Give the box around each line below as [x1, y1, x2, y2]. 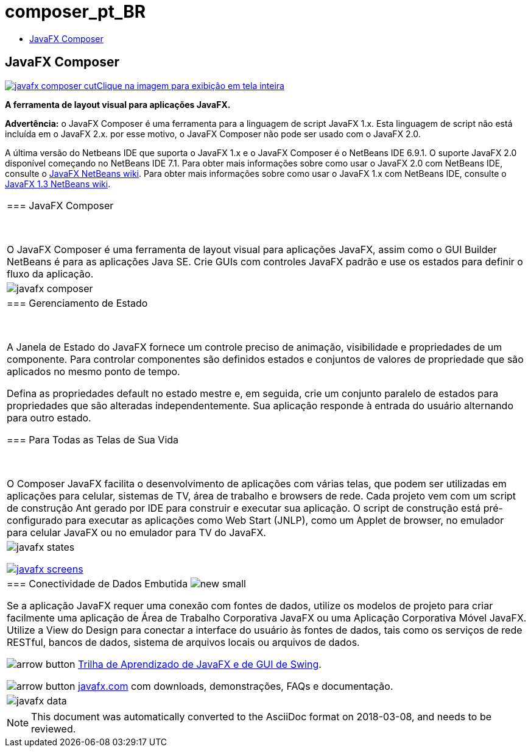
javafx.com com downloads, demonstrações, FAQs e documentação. [78, 679, 393, 692]
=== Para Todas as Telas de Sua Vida [7, 433, 179, 446]
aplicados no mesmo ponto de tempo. [7, 365, 180, 378]
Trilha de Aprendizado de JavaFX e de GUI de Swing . [78, 657, 322, 670]
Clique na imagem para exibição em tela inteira [96, 80, 284, 91]
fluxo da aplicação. [7, 267, 94, 280]
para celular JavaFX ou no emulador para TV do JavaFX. [7, 526, 266, 539]
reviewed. [31, 722, 76, 735]
